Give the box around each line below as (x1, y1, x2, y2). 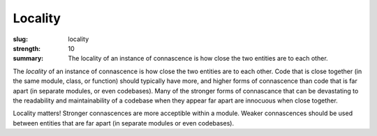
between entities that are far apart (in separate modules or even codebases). (13, 119, 234, 127)
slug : (13, 35, 28, 43)
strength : (13, 44, 41, 52)
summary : (13, 54, 44, 63)
